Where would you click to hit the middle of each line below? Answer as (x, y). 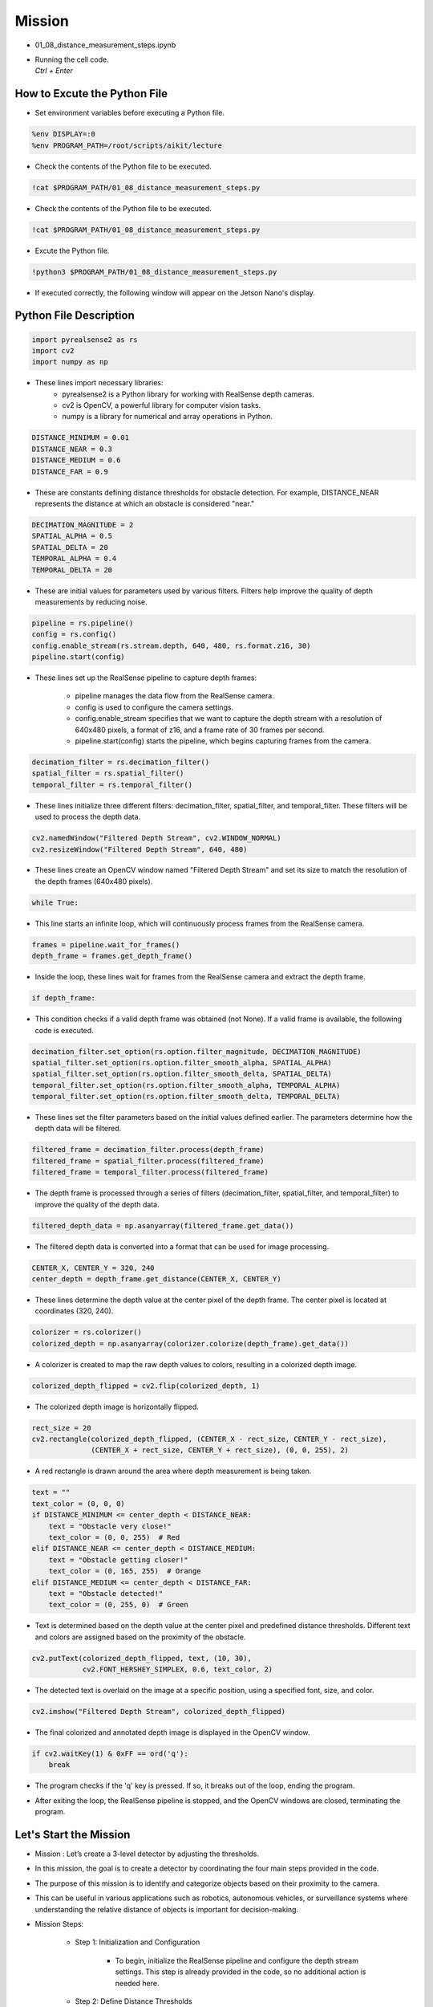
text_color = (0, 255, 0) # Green (118, 1605)
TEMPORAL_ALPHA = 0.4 (74, 559)
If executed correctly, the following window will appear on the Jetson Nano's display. (175, 292)
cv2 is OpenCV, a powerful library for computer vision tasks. (162, 405)
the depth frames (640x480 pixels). (94, 881)
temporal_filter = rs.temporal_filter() (112, 784)
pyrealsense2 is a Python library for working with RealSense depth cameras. (188, 394)
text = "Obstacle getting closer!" (118, 1560)
